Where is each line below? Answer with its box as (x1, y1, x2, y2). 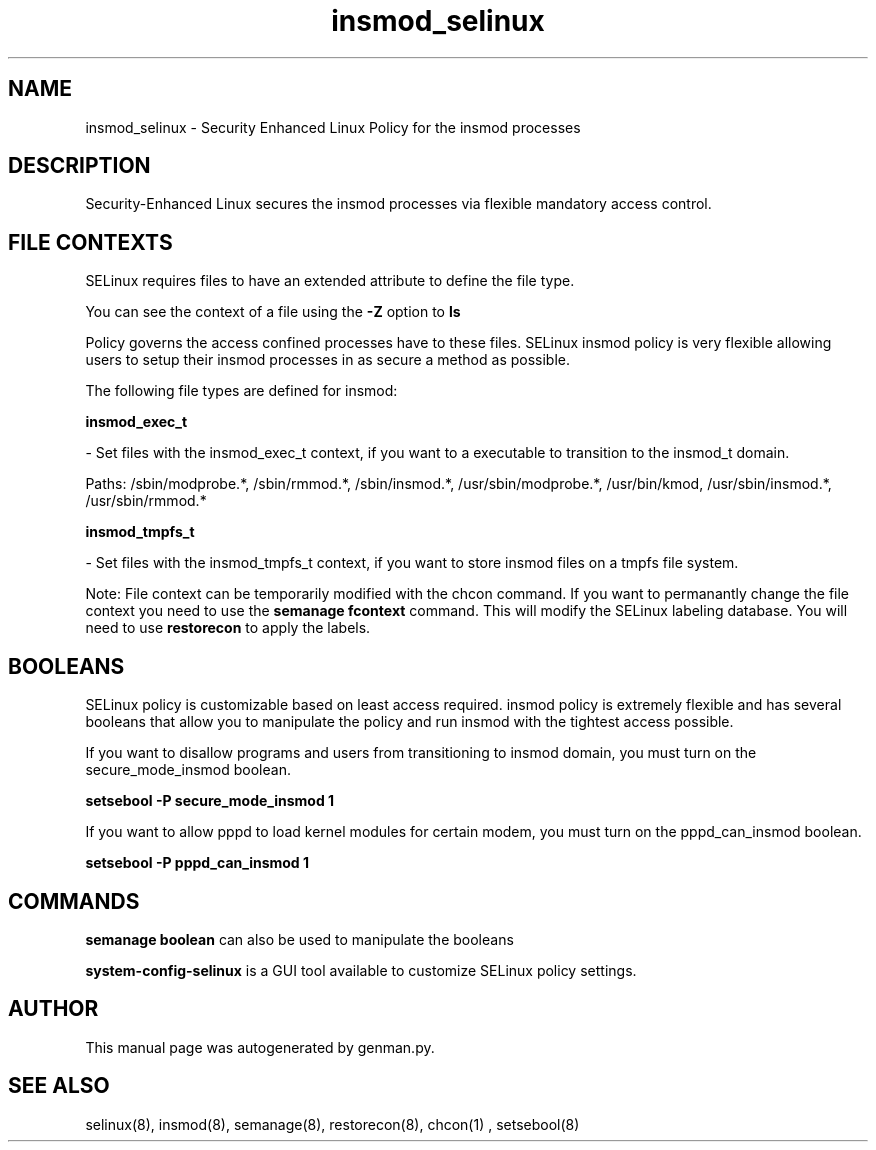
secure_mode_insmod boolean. (85, 761, 291, 779)
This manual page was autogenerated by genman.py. (85, 1038, 435, 1056)
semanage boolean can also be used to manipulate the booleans (85, 930, 514, 948)
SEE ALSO (8, 1073, 110, 1099)
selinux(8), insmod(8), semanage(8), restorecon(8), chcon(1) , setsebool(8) (85, 1115, 580, 1133)
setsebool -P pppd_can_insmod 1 (85, 854, 310, 872)
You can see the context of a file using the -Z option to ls (85, 303, 461, 321)
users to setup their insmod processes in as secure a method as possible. (85, 351, 571, 369)
